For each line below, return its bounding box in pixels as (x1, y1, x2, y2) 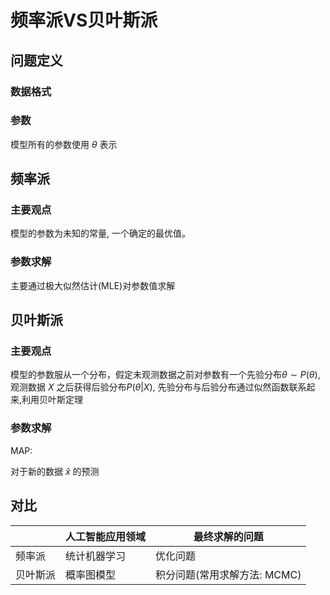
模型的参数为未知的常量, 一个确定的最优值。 (10, 227, 191, 240)
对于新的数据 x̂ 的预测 (10, 465, 100, 477)
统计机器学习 (65, 549, 127, 563)
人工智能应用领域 (65, 529, 147, 543)
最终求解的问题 (193, 529, 264, 543)
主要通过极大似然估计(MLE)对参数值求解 (10, 279, 176, 291)
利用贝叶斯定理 (21, 394, 84, 406)
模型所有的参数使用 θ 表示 (10, 138, 118, 150)
